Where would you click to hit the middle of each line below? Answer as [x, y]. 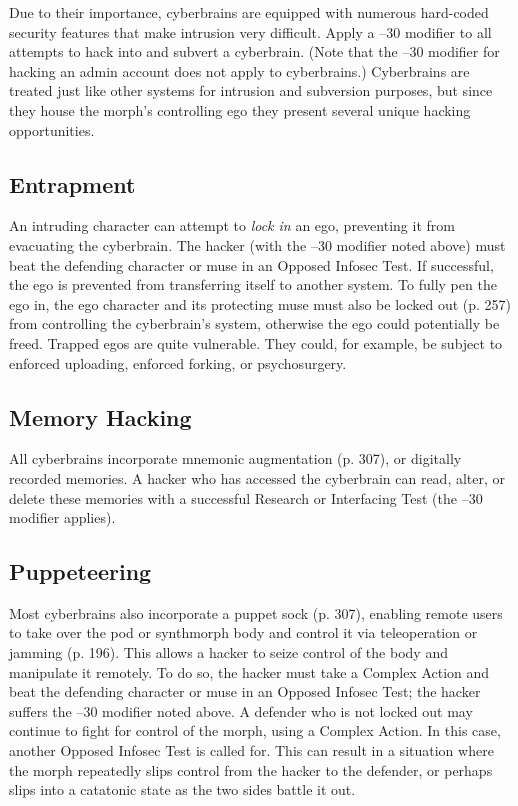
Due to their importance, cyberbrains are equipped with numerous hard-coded [249, 12]
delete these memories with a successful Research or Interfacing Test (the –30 [246, 497]
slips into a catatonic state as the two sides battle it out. [182, 789]
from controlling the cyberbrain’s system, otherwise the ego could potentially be [254, 323]
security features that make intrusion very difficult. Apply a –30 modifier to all [250, 31]
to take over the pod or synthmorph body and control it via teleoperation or [243, 632]
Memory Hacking [100, 416]
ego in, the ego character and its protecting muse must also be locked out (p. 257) [260, 303]
